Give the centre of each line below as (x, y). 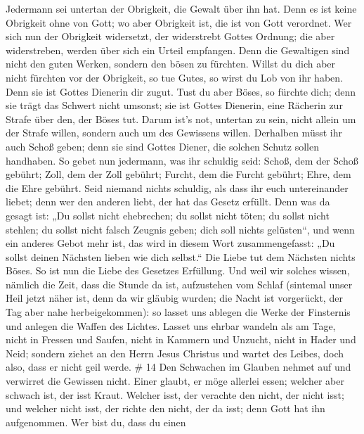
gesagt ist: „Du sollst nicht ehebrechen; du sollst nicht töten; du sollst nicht (168, 215)
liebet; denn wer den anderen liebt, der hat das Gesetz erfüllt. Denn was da (168, 202)
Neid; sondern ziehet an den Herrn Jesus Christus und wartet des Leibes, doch (175, 353)
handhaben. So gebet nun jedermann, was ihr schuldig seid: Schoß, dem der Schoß (182, 160)
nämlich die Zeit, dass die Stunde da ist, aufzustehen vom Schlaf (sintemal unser (179, 284)
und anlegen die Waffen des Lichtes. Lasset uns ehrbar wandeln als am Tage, (171, 325)
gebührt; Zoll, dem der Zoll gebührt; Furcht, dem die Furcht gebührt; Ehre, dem (178, 174)
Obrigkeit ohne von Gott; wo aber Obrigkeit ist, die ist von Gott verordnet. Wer (179, 22)
